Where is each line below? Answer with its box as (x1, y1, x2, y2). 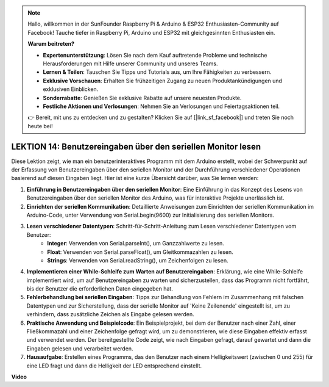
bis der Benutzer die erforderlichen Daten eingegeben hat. (26, 285, 173, 292)
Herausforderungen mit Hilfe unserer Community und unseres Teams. (43, 60, 219, 67)
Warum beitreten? (27, 40, 75, 48)
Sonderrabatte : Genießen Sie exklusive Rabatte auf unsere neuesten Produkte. (43, 94, 242, 101)
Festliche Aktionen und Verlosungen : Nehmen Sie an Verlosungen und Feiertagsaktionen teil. (43, 103, 280, 110)
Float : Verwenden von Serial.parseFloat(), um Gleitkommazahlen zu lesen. (47, 248, 234, 256)
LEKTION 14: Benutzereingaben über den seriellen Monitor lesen (11, 141, 261, 152)
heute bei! (27, 122, 53, 129)
